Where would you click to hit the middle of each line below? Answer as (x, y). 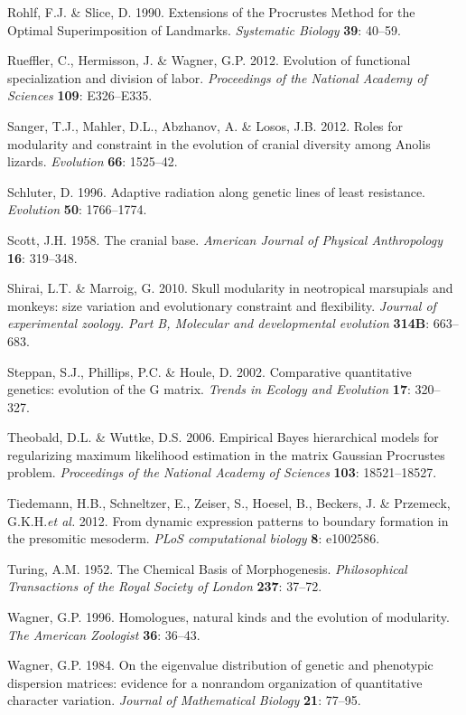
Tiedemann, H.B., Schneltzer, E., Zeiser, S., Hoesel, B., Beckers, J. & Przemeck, (229, 503)
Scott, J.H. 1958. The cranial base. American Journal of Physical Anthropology (225, 239)
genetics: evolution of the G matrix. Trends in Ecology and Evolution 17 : (209, 389)
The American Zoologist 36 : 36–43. (104, 634)
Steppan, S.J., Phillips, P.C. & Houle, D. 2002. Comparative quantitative (210, 371)
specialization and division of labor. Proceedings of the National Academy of (217, 77)
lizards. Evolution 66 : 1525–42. (93, 161)
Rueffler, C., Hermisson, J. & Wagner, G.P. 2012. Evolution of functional (209, 60)
